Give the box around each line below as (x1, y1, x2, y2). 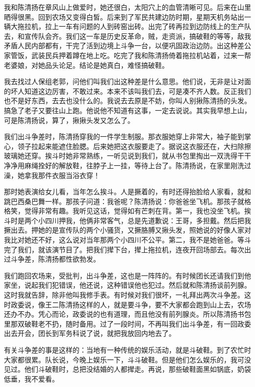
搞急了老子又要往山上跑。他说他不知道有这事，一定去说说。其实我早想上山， (4, 105, 251, 115)
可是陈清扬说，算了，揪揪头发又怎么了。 (4, 115, 134, 125)
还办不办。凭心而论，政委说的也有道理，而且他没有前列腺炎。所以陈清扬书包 (4, 309, 251, 319)
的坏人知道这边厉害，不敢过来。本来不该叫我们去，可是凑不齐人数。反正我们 (4, 86, 251, 96)
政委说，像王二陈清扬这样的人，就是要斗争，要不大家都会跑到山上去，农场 (10, 299, 251, 309)
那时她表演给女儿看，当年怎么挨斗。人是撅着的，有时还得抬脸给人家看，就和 (4, 186, 251, 197)
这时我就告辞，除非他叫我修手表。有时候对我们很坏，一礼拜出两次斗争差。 (4, 290, 244, 300)
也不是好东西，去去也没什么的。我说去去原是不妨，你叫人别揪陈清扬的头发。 (4, 95, 251, 106)
